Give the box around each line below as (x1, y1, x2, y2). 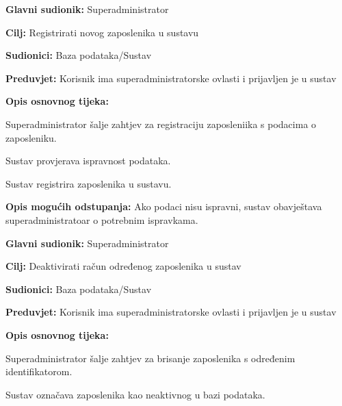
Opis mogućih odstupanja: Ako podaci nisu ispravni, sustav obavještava (5, 199, 322, 214)
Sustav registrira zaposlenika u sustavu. (5, 176, 172, 190)
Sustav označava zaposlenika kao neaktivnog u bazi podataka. (5, 387, 265, 401)
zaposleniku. (5, 130, 57, 144)
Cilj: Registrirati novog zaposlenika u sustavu (5, 25, 199, 39)
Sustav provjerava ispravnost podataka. (5, 153, 171, 168)
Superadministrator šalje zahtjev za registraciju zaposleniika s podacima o (5, 116, 317, 131)
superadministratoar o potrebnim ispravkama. (5, 212, 198, 227)
